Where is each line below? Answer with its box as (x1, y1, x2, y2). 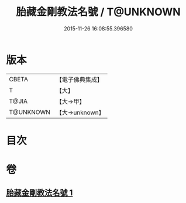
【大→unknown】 (56, 108, 105, 116)
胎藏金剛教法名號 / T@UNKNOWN (16, 5, 181, 19)
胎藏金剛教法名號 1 (6, 188, 73, 198)
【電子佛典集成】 (56, 75, 104, 84)
